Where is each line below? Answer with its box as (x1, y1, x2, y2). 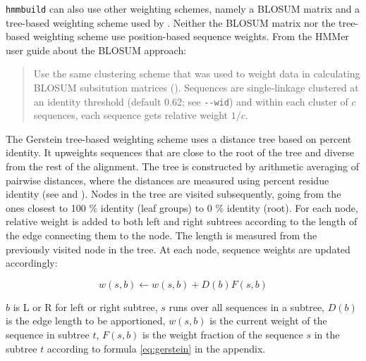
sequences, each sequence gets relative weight (33, 108, 228, 122)
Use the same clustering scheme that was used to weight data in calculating (33, 66, 360, 81)
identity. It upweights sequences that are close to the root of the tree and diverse (6, 145, 354, 160)
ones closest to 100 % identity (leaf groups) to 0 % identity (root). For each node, (6, 200, 358, 215)
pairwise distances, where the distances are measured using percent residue (6, 172, 329, 187)
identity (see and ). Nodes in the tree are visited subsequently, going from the (6, 186, 341, 201)
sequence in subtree (6, 327, 90, 341)
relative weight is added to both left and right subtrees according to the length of (6, 214, 358, 229)
